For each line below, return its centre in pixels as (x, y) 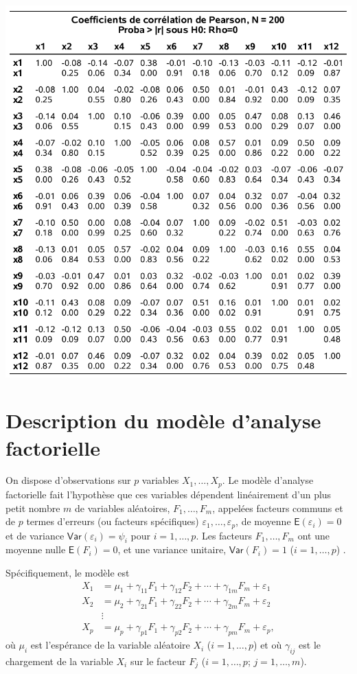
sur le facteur (158, 661)
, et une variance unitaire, (172, 549)
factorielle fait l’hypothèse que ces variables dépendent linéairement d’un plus (169, 494)
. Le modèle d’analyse (268, 480)
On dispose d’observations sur (68, 480)
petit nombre (33, 508)
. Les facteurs (224, 535)
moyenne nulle (36, 549)
